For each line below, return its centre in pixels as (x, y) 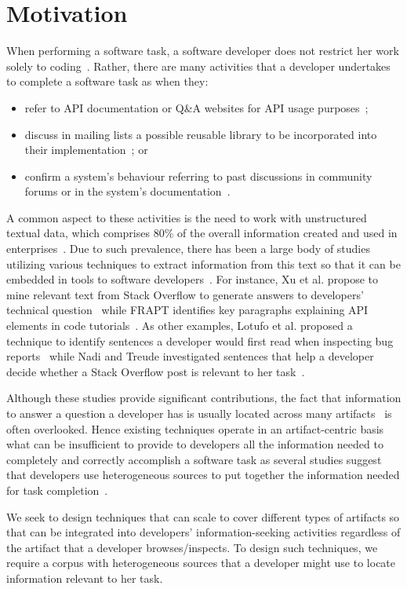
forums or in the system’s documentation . (127, 191)
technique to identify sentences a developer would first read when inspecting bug (200, 340)
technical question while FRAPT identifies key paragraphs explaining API (187, 310)
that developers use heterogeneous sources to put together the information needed (203, 475)
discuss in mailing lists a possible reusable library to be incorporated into (201, 134)
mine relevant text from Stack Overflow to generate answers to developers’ (185, 294)
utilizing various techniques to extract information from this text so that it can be (203, 263)
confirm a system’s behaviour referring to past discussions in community (198, 176)
